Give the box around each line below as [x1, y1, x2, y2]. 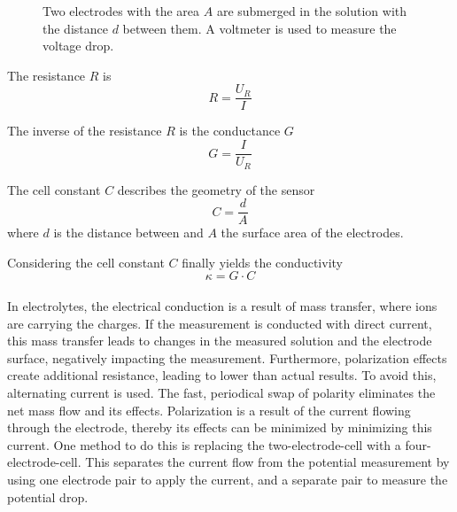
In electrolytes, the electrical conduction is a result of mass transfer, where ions [7, 296, 438, 314]
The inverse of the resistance [7, 121, 162, 140]
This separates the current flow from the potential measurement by [85, 453, 450, 471]
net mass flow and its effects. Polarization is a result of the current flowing [7, 400, 411, 419]
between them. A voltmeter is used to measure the [122, 19, 397, 37]
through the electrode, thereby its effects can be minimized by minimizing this [7, 418, 432, 437]
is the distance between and [53, 223, 204, 242]
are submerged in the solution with [216, 2, 407, 19]
